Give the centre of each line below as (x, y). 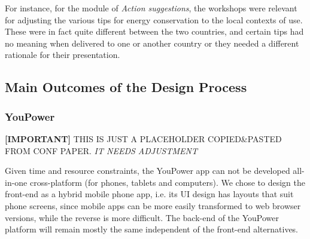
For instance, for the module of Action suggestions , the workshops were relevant (151, 8)
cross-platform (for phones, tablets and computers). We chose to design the (167, 182)
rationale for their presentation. (63, 55)
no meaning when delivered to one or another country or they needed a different (152, 43)
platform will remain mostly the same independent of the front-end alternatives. (152, 229)
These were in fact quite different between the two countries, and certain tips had (154, 31)
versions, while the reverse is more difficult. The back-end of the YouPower (142, 217)
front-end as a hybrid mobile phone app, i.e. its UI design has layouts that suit (149, 194)
